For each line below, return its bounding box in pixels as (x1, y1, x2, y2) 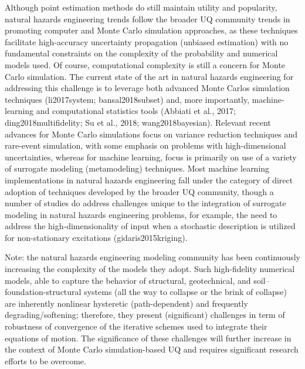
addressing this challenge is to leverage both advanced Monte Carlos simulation (5, 82, 290, 94)
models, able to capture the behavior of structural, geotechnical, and (5, 274, 251, 286)
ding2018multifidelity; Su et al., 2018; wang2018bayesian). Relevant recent (5, 116, 271, 128)
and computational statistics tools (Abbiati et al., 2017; (36, 105, 236, 117)
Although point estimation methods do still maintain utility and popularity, (5, 1, 277, 13)
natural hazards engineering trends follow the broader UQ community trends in (5, 12, 290, 25)
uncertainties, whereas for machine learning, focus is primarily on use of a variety (5, 150, 297, 163)
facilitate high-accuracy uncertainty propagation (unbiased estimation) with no (5, 35, 289, 48)
